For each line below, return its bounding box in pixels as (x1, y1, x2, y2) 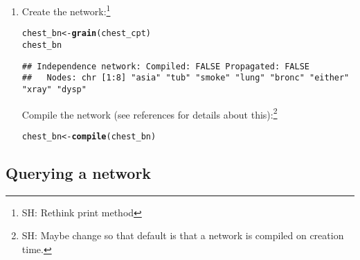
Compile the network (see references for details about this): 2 (21, 105, 278, 121)
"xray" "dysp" (21, 84, 87, 94)
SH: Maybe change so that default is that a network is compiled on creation (21, 228, 344, 243)
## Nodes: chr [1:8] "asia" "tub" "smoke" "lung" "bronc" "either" (21, 73, 350, 83)
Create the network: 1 (21, 2, 111, 18)
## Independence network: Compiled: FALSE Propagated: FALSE (21, 61, 310, 71)
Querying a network (6, 162, 152, 183)
